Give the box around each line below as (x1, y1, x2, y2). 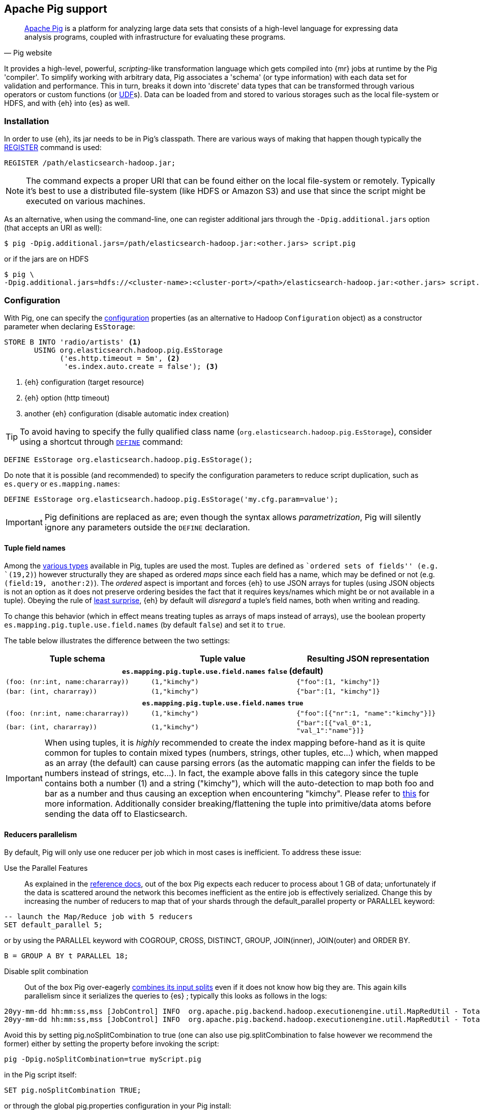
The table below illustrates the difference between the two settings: (4, 636, 230, 645)
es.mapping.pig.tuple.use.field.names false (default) (122, 666, 323, 676)
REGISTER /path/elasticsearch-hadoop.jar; (4, 159, 176, 167)
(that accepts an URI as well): (4, 223, 102, 233)
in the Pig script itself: (4, 1070, 77, 1079)
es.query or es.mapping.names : (4, 479, 120, 488)
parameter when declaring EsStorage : (4, 322, 135, 331)
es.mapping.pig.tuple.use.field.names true (142, 699, 304, 707)
